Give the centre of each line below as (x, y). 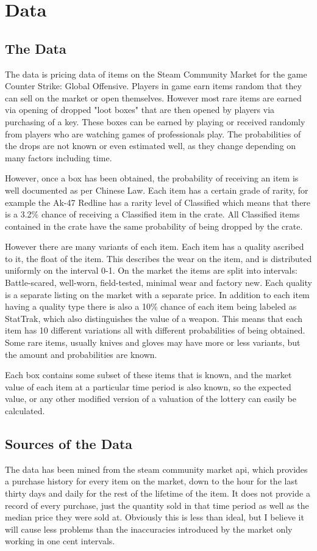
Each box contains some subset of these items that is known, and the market (148, 375)
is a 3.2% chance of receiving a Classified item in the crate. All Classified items (152, 214)
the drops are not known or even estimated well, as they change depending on (151, 146)
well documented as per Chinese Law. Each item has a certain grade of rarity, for (157, 190)
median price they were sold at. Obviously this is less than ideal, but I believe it (155, 517)
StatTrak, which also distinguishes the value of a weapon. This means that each (154, 318)
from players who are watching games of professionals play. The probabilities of (153, 133)
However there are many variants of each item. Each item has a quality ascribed (155, 246)
